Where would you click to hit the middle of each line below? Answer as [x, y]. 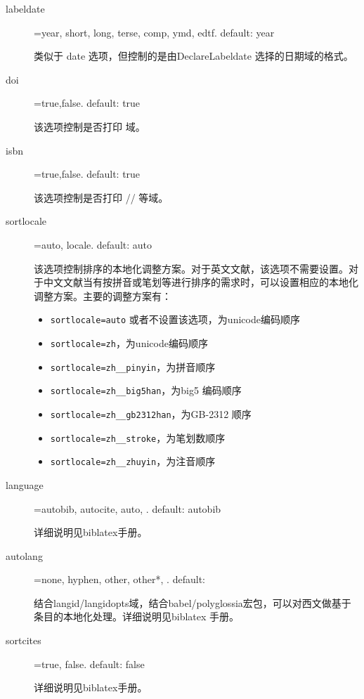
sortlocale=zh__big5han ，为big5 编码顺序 [146, 390]
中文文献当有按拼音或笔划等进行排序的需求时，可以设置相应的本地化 [201, 282]
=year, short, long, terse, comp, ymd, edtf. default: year [154, 32]
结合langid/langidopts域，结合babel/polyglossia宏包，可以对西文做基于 [193, 602]
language [25, 484]
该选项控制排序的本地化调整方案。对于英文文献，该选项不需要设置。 [191, 268]
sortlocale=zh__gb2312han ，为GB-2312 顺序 [151, 413]
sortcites [24, 640]
